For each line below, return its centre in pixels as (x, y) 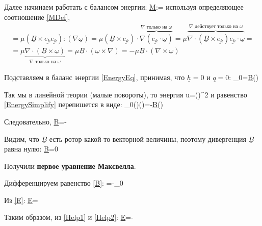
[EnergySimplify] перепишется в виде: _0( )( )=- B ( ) (84, 104)
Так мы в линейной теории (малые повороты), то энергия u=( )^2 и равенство (126, 94)
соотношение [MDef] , (37, 17)
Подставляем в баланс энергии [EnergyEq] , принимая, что (95, 77)
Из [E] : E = (21, 200)
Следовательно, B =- (35, 121)
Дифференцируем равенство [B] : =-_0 (64, 183)
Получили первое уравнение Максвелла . (70, 166)
